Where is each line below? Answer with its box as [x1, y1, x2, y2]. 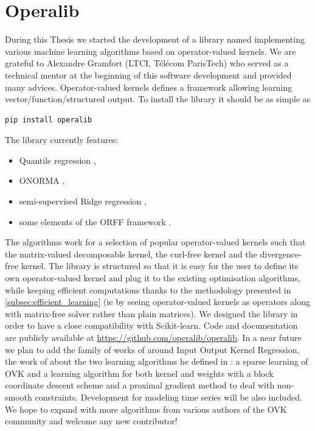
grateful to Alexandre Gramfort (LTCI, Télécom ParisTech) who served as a [5, 57, 289, 69]
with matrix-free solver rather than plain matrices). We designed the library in [5, 307, 298, 320]
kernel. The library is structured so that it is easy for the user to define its [21, 259, 299, 272]
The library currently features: [5, 133, 119, 146]
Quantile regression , [19, 153, 96, 166]
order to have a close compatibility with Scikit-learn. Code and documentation [5, 319, 298, 332]
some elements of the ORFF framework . [19, 215, 171, 228]
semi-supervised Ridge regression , [19, 195, 147, 208]
